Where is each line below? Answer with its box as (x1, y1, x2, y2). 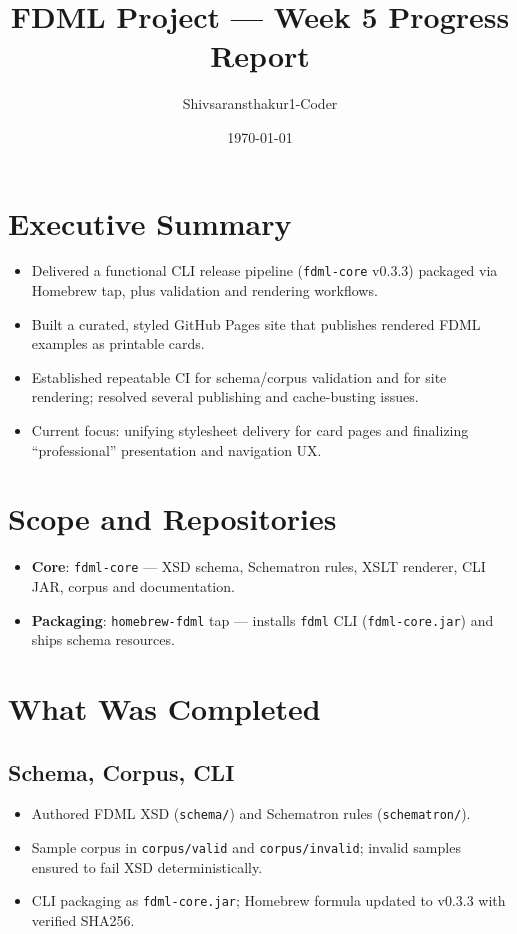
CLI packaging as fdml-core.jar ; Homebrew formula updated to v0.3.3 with (31, 890, 506, 911)
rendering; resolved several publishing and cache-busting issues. (31, 386, 419, 407)
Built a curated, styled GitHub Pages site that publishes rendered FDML (31, 313, 481, 334)
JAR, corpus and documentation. (31, 576, 235, 597)
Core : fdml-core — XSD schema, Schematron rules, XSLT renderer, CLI (31, 556, 486, 577)
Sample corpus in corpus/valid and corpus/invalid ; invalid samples (31, 837, 461, 858)
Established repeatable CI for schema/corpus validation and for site (31, 366, 447, 387)
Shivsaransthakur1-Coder (182, 93, 338, 114)
